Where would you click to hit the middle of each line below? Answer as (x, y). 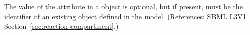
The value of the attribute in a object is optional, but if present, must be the (123, 6)
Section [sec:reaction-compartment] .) (61, 26)
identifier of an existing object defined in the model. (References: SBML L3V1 (125, 16)
